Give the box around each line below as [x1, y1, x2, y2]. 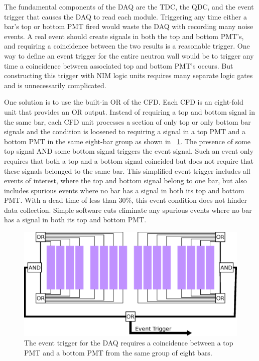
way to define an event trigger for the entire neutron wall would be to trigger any [4, 50, 254, 61]
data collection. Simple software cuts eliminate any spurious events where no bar [4, 204, 252, 215]
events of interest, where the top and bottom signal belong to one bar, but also [4, 175, 247, 186]
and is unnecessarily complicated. [4, 80, 106, 90]
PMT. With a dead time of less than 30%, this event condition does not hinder [4, 195, 247, 205]
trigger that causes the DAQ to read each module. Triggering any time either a [4, 11, 247, 22]
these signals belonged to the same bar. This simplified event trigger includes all [4, 165, 250, 176]
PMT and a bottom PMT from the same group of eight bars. [24, 347, 212, 357]
